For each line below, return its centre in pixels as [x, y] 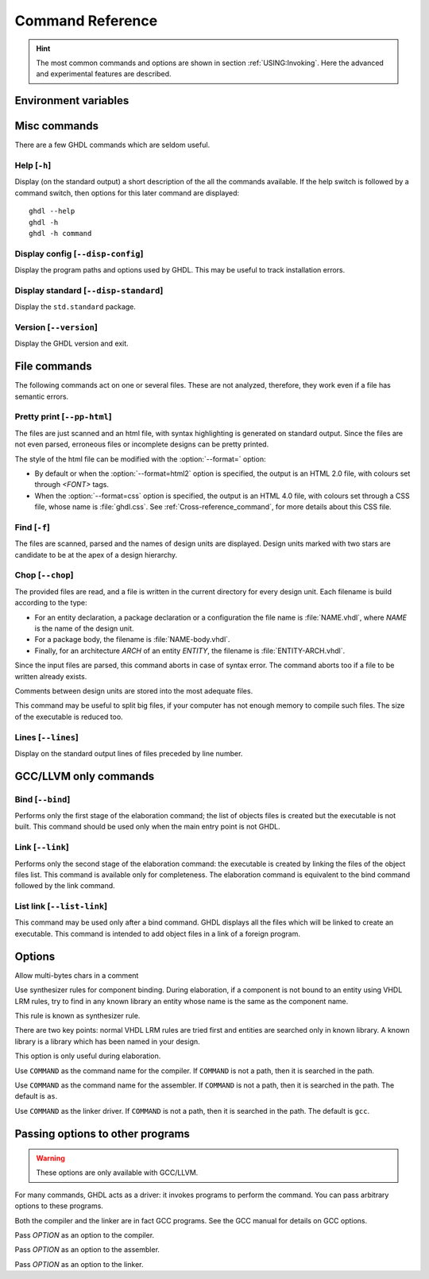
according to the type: [51, 603]
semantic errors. [42, 396]
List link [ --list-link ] [61, 906]
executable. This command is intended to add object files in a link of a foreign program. [158, 933]
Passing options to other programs [102, 1133]
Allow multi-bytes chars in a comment [77, 975]
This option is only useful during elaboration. [88, 1056]
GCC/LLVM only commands [85, 776]
